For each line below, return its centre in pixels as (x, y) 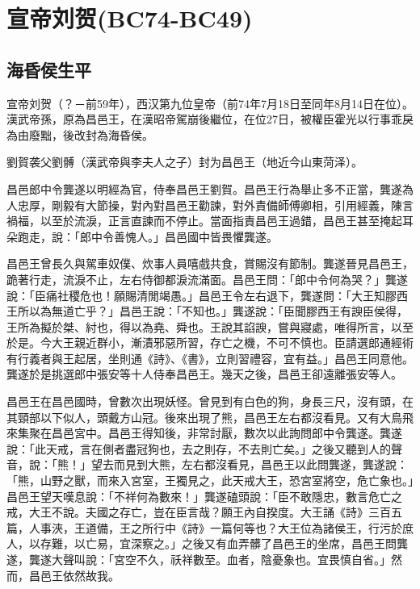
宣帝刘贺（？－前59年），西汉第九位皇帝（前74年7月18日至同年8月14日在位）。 (210, 103)
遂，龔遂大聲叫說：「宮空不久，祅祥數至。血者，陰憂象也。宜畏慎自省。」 (199, 560)
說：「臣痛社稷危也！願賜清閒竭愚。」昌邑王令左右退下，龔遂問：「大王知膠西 (207, 295)
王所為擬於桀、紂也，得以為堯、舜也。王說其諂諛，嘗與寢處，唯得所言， (199, 326)
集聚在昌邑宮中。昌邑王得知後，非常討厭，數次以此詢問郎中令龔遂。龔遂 (210, 433)
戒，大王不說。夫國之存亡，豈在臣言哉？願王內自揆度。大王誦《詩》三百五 (204, 512)
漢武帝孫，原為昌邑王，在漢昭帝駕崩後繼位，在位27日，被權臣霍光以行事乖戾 (210, 119)
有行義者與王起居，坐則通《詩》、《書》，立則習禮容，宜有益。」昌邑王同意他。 (210, 358)
